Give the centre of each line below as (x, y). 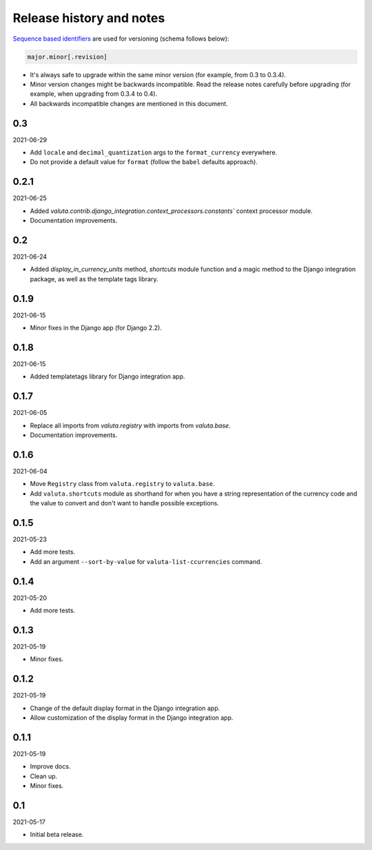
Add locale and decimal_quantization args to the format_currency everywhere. (154, 152)
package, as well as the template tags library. (94, 279)
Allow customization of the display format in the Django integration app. (132, 718)
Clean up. (44, 776)
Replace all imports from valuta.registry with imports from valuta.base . (130, 425)
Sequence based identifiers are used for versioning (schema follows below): (121, 39)
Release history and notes (89, 18)
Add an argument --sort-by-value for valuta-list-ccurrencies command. (146, 561)
